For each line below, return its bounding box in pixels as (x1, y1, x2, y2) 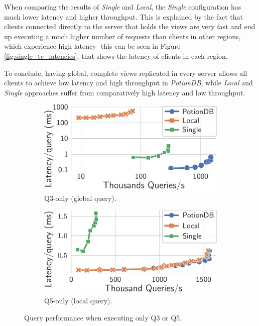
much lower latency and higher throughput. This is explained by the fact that (4, 11, 243, 22)
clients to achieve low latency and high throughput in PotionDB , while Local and (4, 77, 253, 88)
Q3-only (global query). (44, 192, 116, 203)
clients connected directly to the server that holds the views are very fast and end (4, 21, 255, 32)
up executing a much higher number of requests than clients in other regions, (4, 31, 241, 41)
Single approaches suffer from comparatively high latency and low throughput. (4, 87, 245, 97)
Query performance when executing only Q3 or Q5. (24, 312, 182, 323)
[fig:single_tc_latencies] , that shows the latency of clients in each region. (4, 50, 228, 61)
